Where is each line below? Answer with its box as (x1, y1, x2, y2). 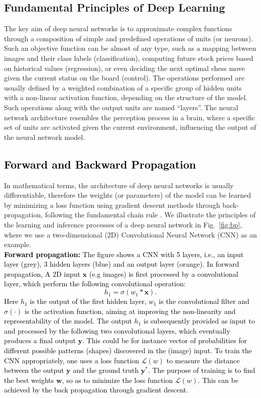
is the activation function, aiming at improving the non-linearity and (25, 305, 236, 316)
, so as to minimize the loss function (62, 374, 173, 385)
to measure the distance (166, 355, 240, 365)
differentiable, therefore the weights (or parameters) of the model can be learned (4, 190, 251, 200)
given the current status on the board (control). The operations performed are (4, 72, 244, 83)
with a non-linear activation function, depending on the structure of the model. (4, 92, 248, 103)
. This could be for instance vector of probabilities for (82, 335, 247, 346)
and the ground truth (73, 365, 139, 375)
